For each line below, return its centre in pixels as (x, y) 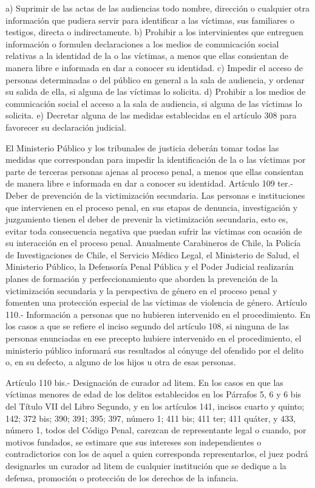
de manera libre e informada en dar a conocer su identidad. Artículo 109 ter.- (150, 183)
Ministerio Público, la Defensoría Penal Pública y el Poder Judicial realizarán (150, 266)
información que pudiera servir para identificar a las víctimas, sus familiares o (150, 20)
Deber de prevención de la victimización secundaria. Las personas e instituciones (155, 195)
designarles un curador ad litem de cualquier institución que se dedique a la (146, 465)
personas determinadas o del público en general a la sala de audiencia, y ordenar (155, 79)
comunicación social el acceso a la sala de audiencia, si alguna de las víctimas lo (154, 103)
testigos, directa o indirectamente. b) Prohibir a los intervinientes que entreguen (154, 32)
